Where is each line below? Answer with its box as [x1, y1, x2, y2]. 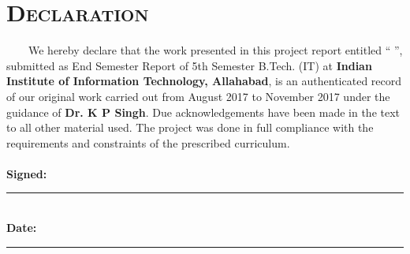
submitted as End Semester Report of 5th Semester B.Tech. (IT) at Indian [6, 57, 372, 73]
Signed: [6, 165, 47, 181]
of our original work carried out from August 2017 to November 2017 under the [6, 88, 390, 104]
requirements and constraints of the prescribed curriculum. [6, 134, 290, 151]
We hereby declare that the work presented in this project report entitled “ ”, [28, 42, 403, 58]
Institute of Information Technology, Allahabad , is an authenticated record [6, 73, 402, 89]
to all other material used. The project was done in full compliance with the [6, 119, 374, 136]
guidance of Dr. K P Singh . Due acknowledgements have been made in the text [6, 103, 401, 120]
